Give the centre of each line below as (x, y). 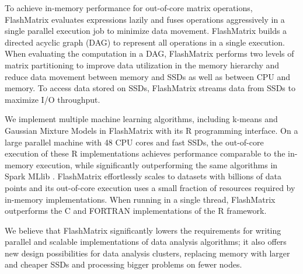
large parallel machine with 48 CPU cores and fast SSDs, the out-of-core (134, 142)
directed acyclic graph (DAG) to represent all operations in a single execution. (145, 42)
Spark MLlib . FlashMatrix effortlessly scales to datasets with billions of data (143, 176)
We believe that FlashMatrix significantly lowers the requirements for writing (143, 230)
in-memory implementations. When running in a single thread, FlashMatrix (140, 199)
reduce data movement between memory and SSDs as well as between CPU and (148, 76)
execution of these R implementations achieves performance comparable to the (145, 153)
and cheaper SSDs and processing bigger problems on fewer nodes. (123, 264)
